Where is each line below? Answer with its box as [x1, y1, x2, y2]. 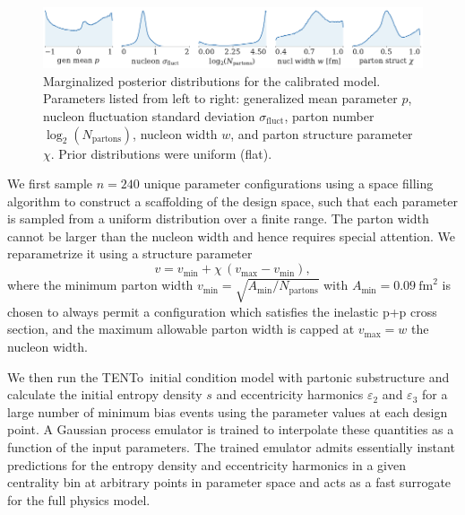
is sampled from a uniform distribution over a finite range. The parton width [7, 209, 429, 228]
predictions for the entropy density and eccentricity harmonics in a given [7, 455, 406, 474]
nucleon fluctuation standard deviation [43, 106, 255, 125]
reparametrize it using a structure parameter [7, 244, 253, 263]
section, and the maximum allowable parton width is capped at [7, 319, 355, 338]
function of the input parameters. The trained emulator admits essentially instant [7, 437, 455, 456]
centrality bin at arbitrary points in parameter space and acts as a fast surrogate [7, 473, 452, 492]
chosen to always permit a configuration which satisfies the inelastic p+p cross [7, 301, 437, 320]
